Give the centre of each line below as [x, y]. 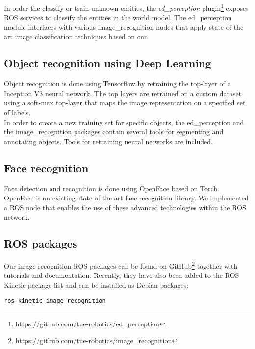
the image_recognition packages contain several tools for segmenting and [114, 132]
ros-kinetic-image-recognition [55, 301]
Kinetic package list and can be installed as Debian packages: [96, 285]
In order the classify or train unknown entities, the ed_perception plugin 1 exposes [126, 7]
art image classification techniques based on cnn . [77, 37]
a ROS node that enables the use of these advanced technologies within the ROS [125, 207]
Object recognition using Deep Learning [108, 63]
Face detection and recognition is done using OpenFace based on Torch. [112, 188]
